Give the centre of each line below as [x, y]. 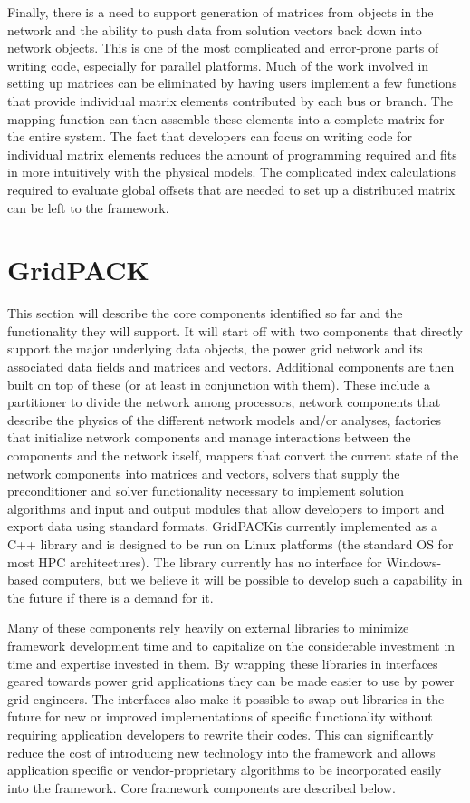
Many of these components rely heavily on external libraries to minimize [208, 628]
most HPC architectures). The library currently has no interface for [195, 561]
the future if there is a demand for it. [110, 597]
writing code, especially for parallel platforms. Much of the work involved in [218, 65]
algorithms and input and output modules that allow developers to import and [226, 508]
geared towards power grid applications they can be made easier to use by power [231, 681]
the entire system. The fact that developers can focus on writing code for [210, 136]
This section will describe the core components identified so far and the [205, 313]
